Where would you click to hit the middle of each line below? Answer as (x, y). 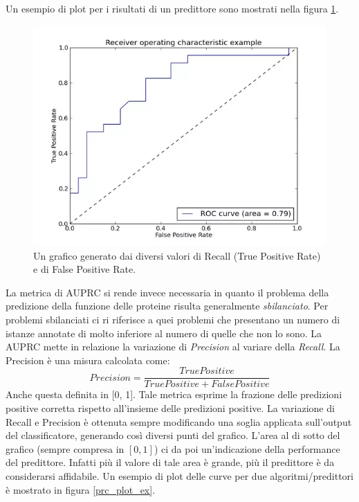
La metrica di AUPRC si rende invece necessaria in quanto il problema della (167, 292)
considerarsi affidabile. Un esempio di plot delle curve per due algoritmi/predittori (179, 475)
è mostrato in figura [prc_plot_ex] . (81, 489)
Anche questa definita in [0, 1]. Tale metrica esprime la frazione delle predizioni (174, 394)
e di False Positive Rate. (85, 269)
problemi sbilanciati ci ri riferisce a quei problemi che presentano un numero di (173, 319)
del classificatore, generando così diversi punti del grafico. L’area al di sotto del (173, 435)
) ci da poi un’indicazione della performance (247, 448)
